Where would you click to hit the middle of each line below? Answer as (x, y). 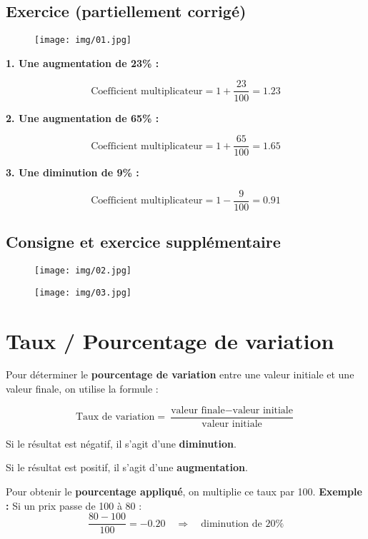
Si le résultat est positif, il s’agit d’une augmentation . (127, 467)
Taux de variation (115, 417)
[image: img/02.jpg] (83, 271)
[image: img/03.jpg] (83, 292)
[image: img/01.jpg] (83, 40)
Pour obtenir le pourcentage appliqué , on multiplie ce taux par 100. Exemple (184, 491)
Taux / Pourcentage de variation (170, 340)
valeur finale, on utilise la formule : (82, 389)
